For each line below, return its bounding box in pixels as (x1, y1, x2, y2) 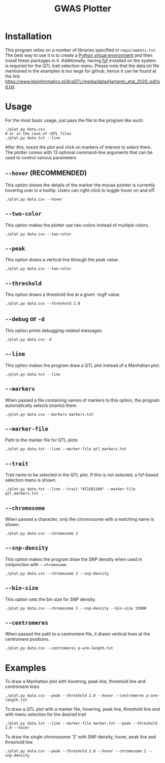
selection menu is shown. (5, 477, 57, 483)
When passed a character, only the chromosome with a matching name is (5, 516, 154, 522)
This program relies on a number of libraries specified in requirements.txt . (5, 47, 157, 53)
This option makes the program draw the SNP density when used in (5, 556, 142, 562)
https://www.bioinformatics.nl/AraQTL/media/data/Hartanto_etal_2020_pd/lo (5, 78, 160, 84)
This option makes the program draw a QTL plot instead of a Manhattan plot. (5, 362, 161, 368)
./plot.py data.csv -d (5, 337, 52, 342)
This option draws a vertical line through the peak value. (5, 257, 119, 263)
